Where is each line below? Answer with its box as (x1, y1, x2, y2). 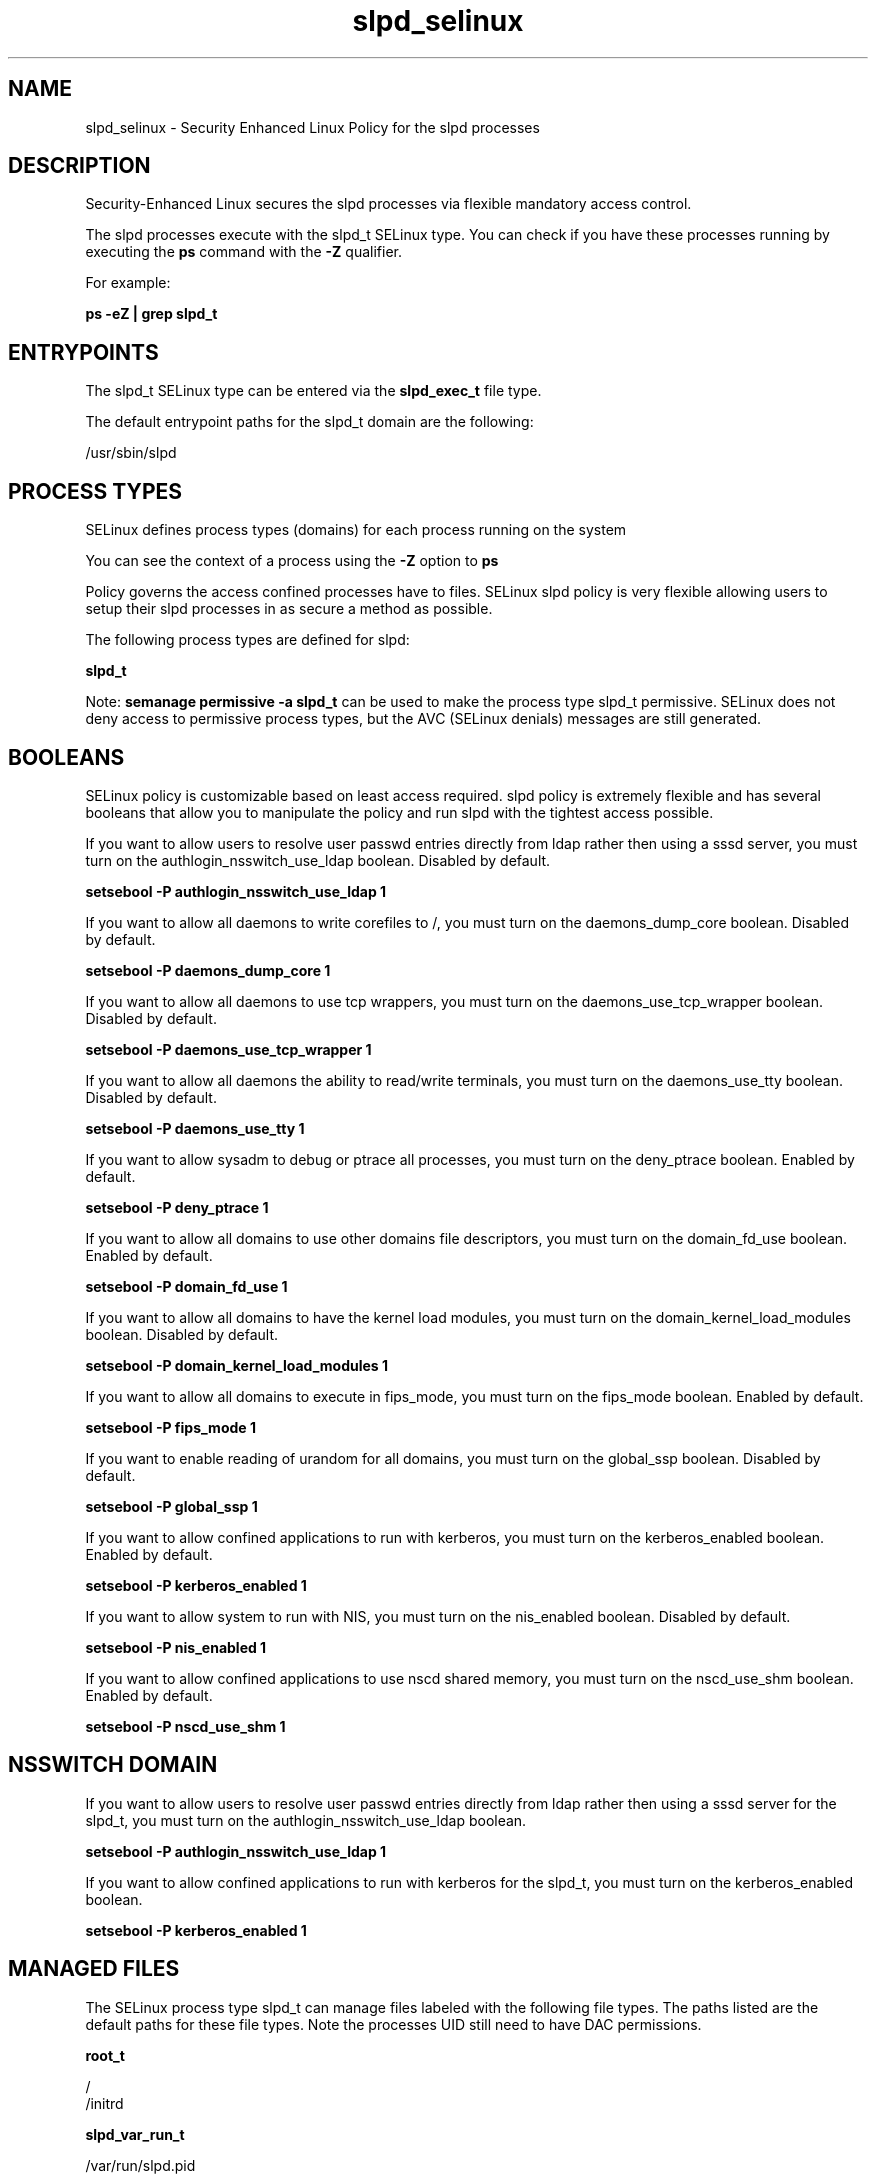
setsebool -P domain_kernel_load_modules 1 (85, 1356, 389, 1374)
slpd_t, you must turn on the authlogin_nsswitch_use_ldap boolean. (85, 1811, 527, 1829)
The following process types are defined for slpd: (85, 631, 410, 649)
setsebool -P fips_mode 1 (85, 1418, 256, 1436)
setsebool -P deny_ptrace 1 (85, 1198, 269, 1216)
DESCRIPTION (8, 153, 151, 179)
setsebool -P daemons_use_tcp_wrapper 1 (85, 1040, 372, 1058)
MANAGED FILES (8, 1956, 180, 1982)
